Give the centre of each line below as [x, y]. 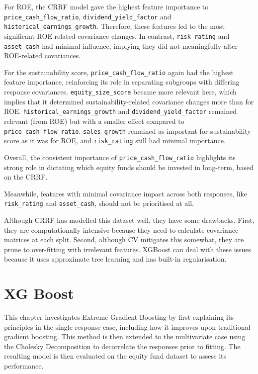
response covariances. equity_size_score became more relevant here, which [120, 92]
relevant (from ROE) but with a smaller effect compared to [94, 121]
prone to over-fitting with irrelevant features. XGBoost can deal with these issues [128, 249]
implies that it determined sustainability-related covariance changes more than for [129, 101]
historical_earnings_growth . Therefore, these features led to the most [114, 26]
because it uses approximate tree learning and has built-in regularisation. [115, 259]
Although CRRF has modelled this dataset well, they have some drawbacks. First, [129, 220]
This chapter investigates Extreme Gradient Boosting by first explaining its [119, 317]
